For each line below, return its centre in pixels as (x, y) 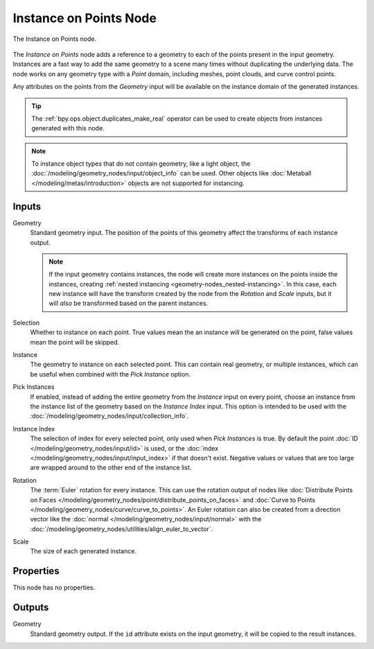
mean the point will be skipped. (75, 342)
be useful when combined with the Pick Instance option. (110, 374)
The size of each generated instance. (83, 551)
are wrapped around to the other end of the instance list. (111, 467)
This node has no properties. (54, 588)
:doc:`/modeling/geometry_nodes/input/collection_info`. (110, 416)
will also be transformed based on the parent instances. (128, 303)
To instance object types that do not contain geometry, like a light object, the (141, 164)
